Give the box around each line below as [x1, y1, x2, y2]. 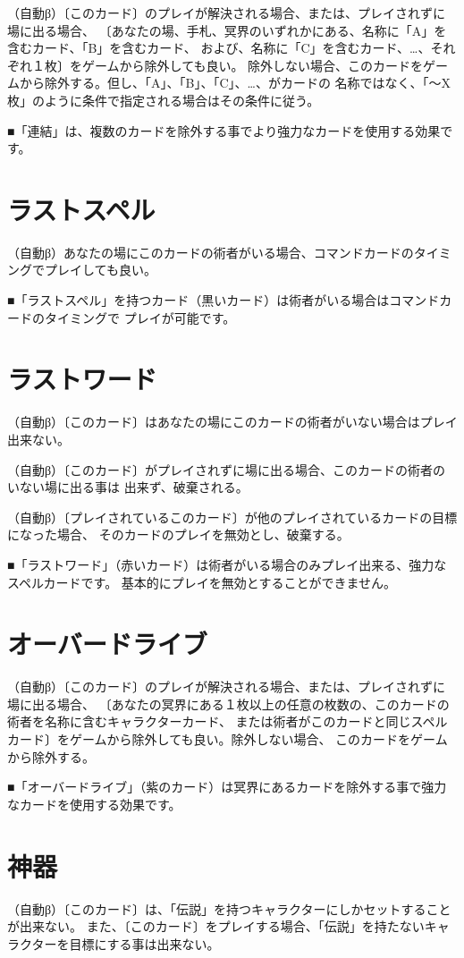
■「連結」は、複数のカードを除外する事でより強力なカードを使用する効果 [7, 121, 441, 140]
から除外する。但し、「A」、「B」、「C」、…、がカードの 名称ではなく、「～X [19, 73, 451, 92]
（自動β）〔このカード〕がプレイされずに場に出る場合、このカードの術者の [7, 460, 446, 479]
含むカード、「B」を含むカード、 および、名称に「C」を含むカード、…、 [7, 38, 431, 57]
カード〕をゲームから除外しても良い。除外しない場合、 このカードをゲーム [7, 730, 448, 749]
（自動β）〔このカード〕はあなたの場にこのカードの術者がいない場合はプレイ [7, 412, 458, 431]
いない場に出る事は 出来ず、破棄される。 [7, 478, 249, 496]
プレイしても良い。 [44, 260, 156, 279]
